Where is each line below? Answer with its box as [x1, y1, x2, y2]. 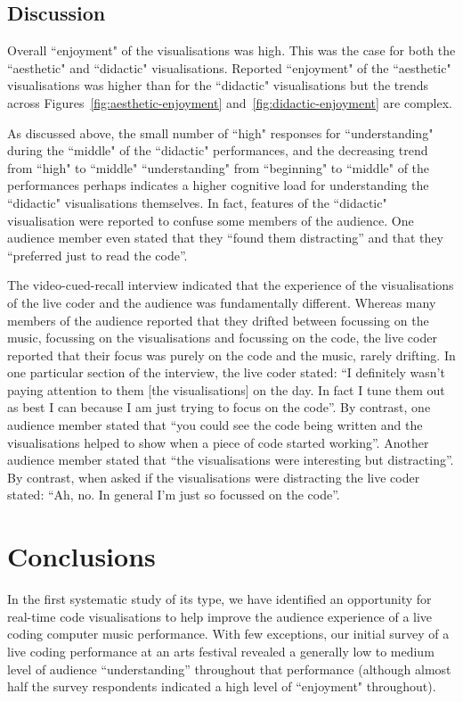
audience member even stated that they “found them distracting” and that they [7, 228, 443, 247]
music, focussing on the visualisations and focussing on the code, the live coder [7, 328, 437, 347]
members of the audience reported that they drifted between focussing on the [7, 310, 429, 329]
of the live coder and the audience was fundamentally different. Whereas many [7, 293, 436, 311]
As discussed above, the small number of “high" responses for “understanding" [7, 123, 434, 142]
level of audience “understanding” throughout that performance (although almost [7, 659, 451, 678]
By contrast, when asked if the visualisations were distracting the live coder [7, 467, 420, 486]
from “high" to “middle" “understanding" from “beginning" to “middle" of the [7, 158, 430, 177]
